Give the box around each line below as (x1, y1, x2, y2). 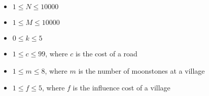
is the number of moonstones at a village (78, 65, 205, 76)
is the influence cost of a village (73, 82, 170, 93)
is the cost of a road (75, 48, 137, 58)
